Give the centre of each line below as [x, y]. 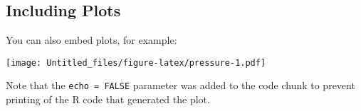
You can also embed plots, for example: [91, 40]
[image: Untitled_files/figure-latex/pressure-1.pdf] [136, 63]
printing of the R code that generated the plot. [108, 99]
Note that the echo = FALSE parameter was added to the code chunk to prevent [180, 85]
